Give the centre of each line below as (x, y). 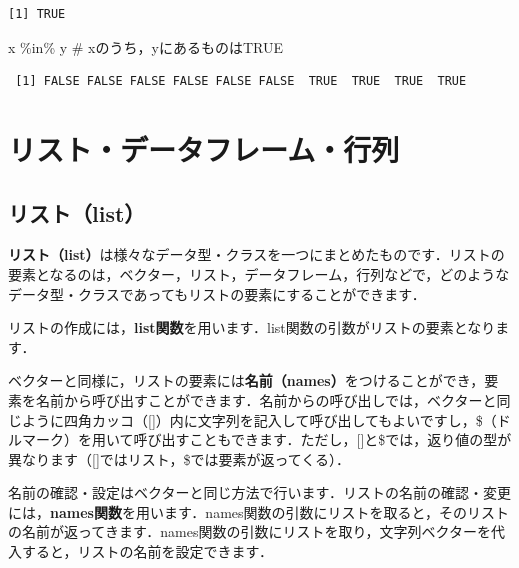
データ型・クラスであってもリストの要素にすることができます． (217, 293)
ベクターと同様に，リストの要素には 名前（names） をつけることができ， (246, 380)
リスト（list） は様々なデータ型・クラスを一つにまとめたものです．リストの (256, 254)
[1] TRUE (37, 14)
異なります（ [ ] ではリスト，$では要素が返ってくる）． (179, 458)
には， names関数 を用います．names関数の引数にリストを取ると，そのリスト (258, 511)
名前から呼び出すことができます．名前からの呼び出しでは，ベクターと (266, 399)
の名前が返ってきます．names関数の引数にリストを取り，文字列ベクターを (249, 531)
